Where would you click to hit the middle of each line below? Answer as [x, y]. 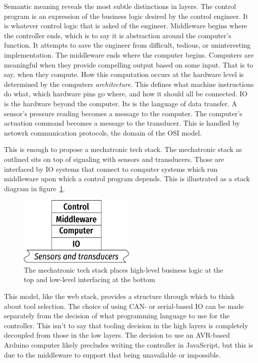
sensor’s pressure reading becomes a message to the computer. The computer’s [123, 113]
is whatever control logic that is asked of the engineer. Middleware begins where [126, 26]
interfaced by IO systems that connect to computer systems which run [111, 169]
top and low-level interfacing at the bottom [90, 279]
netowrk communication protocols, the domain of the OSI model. [103, 132]
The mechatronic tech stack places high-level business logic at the [124, 269]
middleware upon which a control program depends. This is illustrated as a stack [127, 179]
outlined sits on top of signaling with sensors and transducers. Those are [114, 159]
